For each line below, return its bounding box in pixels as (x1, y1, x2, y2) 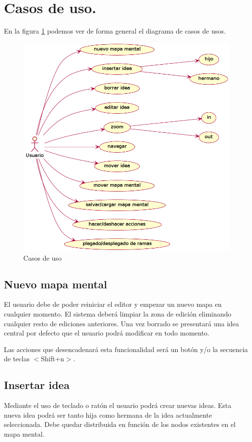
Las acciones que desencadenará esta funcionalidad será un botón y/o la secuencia (4, 344, 248, 354)
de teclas (4, 354, 30, 364)
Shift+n (41, 354, 65, 364)
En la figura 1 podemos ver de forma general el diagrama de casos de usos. (4, 26, 226, 36)
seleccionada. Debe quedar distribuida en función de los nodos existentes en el (4, 419, 236, 429)
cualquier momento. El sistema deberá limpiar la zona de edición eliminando (4, 308, 232, 318)
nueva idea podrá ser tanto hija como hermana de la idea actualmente (4, 409, 212, 420)
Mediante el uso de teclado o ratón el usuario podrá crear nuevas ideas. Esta (4, 400, 232, 410)
